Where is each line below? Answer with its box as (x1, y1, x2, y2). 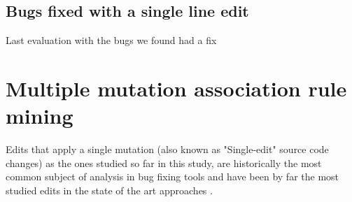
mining (6, 101, 73, 130)
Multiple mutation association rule (6, 73, 347, 102)
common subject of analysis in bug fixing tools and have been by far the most (6, 169, 339, 184)
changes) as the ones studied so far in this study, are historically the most (6, 155, 322, 170)
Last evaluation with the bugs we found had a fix (6, 33, 217, 48)
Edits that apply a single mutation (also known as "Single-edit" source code (6, 142, 329, 157)
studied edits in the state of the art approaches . (6, 182, 213, 197)
